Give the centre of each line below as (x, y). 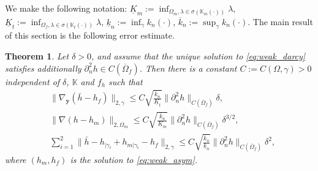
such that (126, 81)
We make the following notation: (66, 8)
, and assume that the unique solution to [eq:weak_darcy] (199, 55)
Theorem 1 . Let (37, 55)
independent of (32, 81)
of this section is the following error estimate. (90, 35)
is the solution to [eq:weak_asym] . (134, 159)
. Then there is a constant (188, 68)
